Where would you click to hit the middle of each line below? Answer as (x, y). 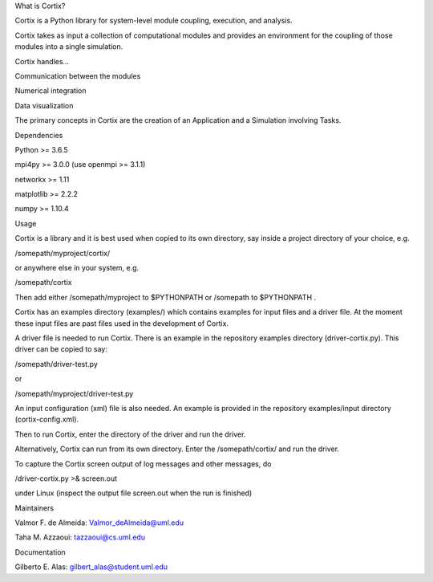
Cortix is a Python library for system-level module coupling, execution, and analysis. (154, 21)
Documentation (40, 552)
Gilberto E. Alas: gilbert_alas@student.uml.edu (91, 567)
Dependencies (39, 135)
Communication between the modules (78, 75)
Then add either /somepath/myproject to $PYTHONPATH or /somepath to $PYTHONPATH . (166, 297)
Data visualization (44, 105)
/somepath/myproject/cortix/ (63, 253)
